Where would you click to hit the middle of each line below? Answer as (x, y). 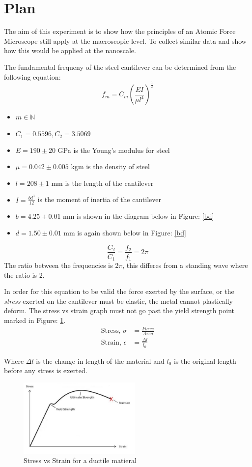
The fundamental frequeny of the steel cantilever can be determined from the (120, 67)
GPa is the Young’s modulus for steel (114, 150)
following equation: (32, 76)
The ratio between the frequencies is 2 (61, 265)
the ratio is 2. (24, 275)
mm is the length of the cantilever (102, 183)
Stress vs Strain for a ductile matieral (80, 460)
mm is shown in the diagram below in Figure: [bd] (139, 216)
